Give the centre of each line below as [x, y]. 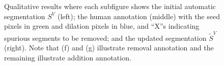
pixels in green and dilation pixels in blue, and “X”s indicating [102, 26]
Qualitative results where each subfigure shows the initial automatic [110, 6]
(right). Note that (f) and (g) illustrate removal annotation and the [109, 48]
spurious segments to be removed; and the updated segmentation [105, 38]
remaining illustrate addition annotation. [68, 57]
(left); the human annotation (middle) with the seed [138, 16]
